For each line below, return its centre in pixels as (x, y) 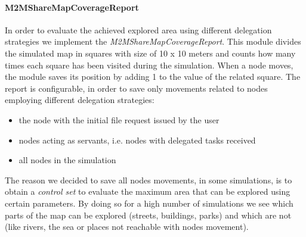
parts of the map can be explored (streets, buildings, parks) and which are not (148, 215)
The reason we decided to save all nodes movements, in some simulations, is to (149, 180)
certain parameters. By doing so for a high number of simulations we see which (149, 203)
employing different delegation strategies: (80, 100)
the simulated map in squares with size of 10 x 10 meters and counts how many (150, 53)
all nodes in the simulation (67, 160)
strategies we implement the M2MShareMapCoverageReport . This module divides (153, 41)
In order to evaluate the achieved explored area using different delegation (138, 29)
